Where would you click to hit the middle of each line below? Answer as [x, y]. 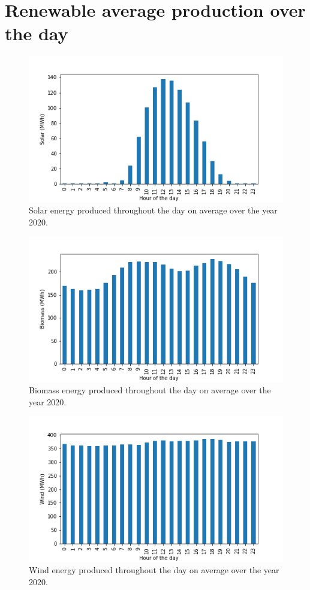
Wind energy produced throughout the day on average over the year [154, 570]
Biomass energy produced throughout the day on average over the [150, 390]
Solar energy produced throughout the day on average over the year [153, 210]
